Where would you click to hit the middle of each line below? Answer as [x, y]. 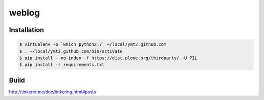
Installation [26, 30]
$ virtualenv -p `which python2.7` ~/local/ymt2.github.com [93, 44]
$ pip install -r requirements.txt [62, 65]
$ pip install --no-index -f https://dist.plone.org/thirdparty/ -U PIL [108, 58]
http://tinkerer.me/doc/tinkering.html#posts [53, 92]
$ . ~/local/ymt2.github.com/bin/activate [71, 51]
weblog [24, 13]
